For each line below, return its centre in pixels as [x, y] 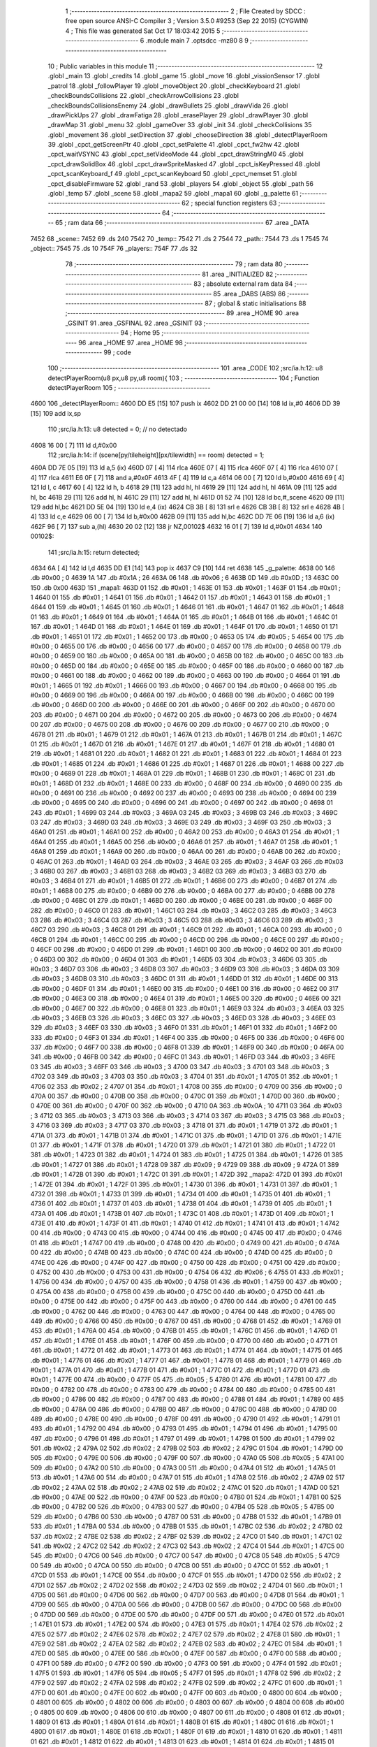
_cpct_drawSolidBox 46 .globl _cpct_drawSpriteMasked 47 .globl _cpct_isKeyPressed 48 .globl [184, 164]
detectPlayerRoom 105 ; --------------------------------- [129, 388]
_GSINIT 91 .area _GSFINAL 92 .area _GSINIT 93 [134, 323]
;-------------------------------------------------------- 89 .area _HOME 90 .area [182, 313]
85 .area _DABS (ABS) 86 [250, 293]
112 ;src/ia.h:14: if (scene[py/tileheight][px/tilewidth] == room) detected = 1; [156, 455]
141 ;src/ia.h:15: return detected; [94, 552]
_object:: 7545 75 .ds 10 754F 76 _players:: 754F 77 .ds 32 [114, 248]
